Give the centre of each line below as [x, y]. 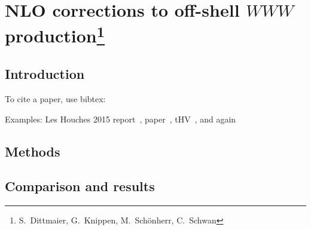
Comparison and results [80, 186]
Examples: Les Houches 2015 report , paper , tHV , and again [121, 119]
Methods [33, 151]
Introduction [45, 74]
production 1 [55, 34]
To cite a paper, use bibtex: [55, 99]
